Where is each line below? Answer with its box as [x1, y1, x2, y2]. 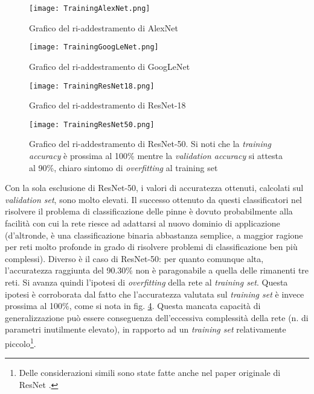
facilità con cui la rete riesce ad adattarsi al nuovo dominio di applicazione [5, 216, 280, 229]
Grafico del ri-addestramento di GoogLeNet [29, 60, 190, 72]
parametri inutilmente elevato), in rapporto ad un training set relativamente [5, 323, 286, 336]
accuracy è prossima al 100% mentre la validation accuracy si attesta [29, 149, 283, 161]
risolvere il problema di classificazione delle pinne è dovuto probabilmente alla [5, 205, 293, 217]
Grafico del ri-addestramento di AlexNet [29, 21, 178, 34]
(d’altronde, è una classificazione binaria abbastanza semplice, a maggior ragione [5, 228, 303, 241]
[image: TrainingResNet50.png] [29, 120, 155, 129]
